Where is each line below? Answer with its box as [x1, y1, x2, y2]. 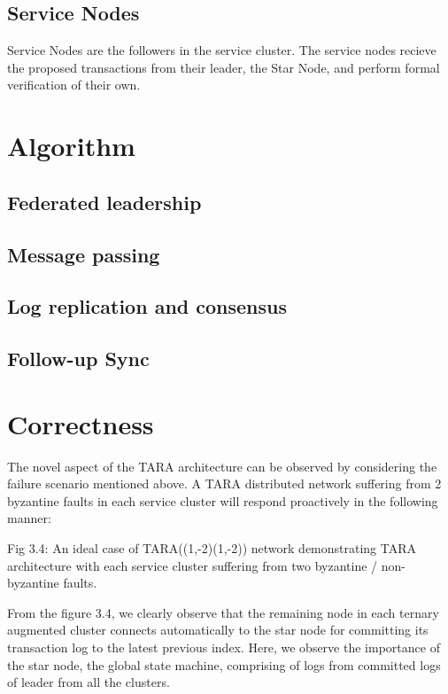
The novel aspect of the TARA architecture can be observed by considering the [7, 456, 437, 475]
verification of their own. [7, 75, 141, 94]
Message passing [7, 240, 160, 268]
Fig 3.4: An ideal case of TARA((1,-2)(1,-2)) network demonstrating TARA [7, 538, 417, 557]
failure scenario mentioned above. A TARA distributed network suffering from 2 [7, 474, 442, 493]
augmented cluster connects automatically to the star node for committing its [7, 620, 429, 639]
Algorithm [7, 128, 135, 164]
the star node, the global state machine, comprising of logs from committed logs [7, 655, 441, 674]
